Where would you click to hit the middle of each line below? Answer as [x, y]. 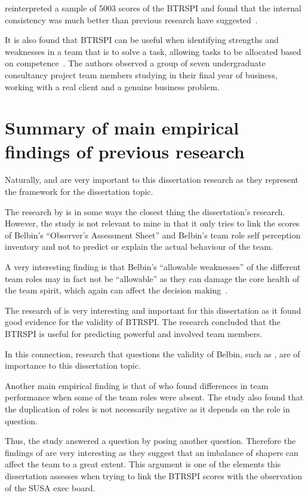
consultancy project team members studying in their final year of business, [141, 74]
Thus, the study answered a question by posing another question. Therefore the [150, 441]
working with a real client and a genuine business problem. [112, 86]
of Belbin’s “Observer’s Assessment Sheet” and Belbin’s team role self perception [153, 235]
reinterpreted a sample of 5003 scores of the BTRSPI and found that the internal [153, 8]
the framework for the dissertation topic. [79, 192]
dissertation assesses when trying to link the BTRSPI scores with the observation [154, 475]
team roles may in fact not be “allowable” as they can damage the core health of [152, 278]
